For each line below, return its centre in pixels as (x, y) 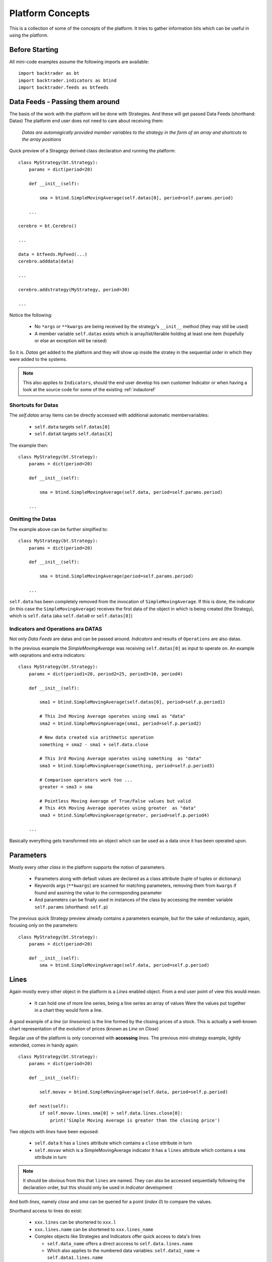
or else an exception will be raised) (71, 341)
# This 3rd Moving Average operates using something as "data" (120, 759)
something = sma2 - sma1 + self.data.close (94, 744)
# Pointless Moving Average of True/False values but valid (115, 801)
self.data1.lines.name (75, 1258)
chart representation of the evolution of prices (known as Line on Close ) (84, 1029)
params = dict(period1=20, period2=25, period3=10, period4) (106, 674)
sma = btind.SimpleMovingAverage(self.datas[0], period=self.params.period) (137, 198)
